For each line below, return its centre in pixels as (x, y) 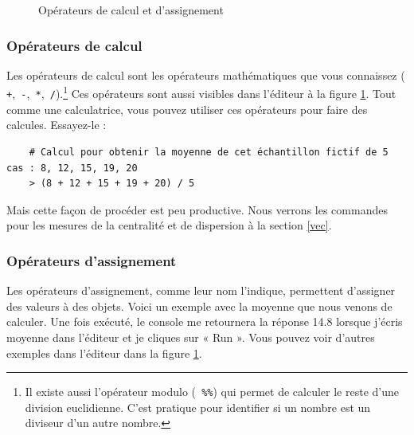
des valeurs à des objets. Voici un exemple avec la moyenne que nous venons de (199, 306)
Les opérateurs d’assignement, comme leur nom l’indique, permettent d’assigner (201, 290)
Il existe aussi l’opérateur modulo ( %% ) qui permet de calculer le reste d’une (212, 392)
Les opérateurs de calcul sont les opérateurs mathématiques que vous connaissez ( (206, 74)
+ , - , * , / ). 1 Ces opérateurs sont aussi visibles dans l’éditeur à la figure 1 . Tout (201, 92)
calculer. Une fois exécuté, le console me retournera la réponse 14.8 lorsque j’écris (205, 321)
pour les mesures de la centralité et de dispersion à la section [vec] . (169, 225)
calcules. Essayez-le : (57, 125)
